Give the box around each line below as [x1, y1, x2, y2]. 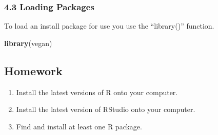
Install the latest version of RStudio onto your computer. [16, 104, 195, 115]
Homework [4, 62, 63, 78]
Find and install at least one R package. [16, 121, 142, 131]
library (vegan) [4, 37, 52, 48]
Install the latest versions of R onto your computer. [16, 86, 178, 97]
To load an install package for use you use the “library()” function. [4, 20, 214, 31]
